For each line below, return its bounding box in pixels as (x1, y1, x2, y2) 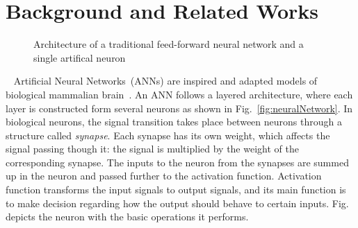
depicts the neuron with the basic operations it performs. (6, 209, 249, 224)
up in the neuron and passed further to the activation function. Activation (6, 168, 322, 183)
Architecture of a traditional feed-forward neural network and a (33, 37, 304, 51)
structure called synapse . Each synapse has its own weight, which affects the (6, 128, 330, 142)
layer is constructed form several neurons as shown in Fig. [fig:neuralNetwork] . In (6, 100, 353, 115)
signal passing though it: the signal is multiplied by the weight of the (6, 141, 299, 156)
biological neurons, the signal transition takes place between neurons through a (6, 114, 342, 129)
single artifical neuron (33, 50, 126, 64)
